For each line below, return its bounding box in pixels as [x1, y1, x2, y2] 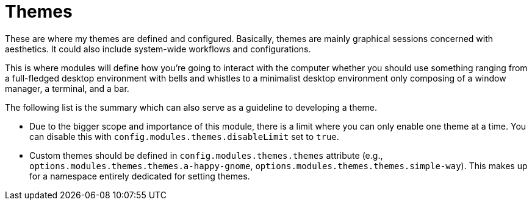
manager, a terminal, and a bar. [5, 83, 129, 94]
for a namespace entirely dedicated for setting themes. [29, 170, 250, 181]
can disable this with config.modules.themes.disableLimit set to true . [29, 131, 339, 142]
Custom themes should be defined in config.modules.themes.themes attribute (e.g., [29, 150, 383, 161]
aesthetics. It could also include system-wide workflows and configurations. [5, 43, 311, 54]
